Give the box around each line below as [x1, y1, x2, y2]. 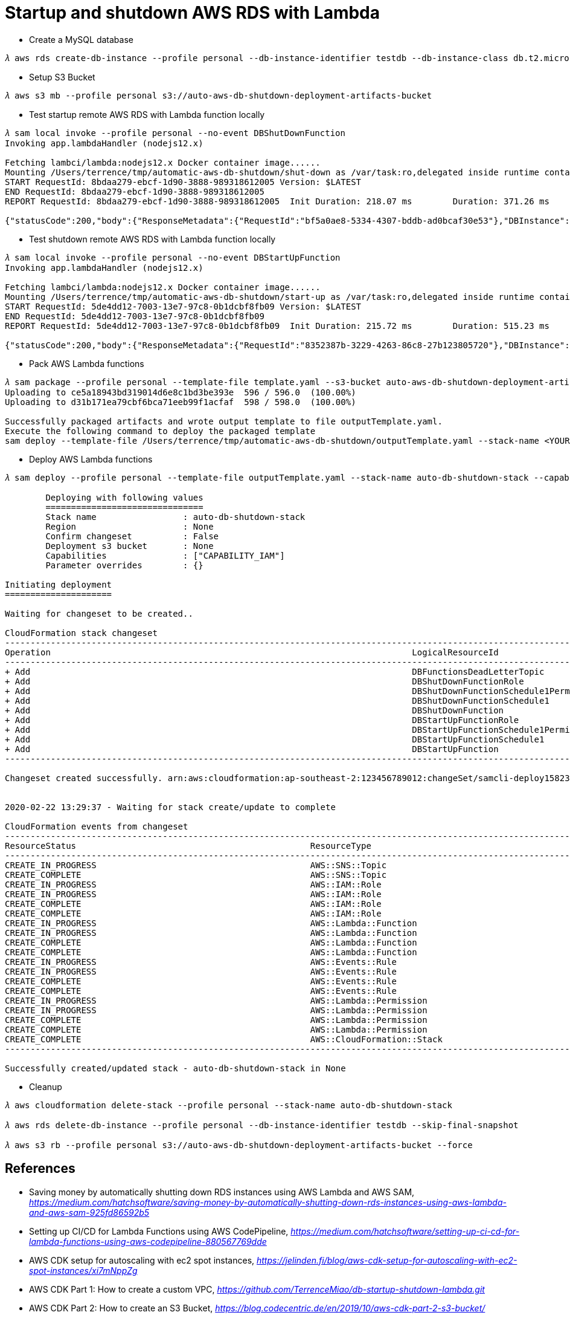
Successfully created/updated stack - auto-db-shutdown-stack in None [5, 1063, 346, 1073]
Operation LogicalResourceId [5, 647, 499, 657]
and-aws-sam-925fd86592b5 [29, 1207, 150, 1218]
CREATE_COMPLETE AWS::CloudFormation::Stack [5, 1034, 443, 1044]
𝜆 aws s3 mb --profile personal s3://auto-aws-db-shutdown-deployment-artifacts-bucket [5, 90, 432, 100]
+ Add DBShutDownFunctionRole [5, 676, 524, 686]
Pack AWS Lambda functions [29, 358, 144, 369]
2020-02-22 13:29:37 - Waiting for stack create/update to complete [5, 802, 336, 812]
